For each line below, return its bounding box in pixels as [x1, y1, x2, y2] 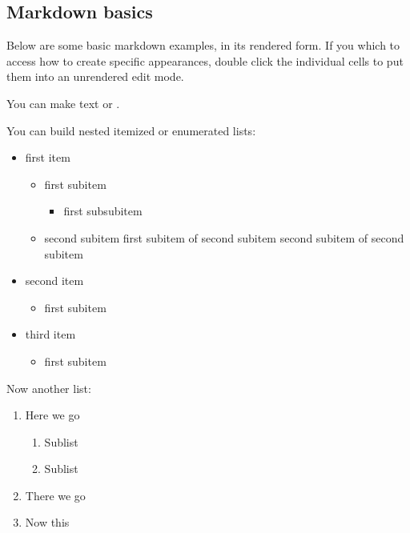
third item [25, 326, 76, 343]
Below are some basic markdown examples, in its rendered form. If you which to [6, 37, 400, 54]
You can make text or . [6, 94, 120, 111]
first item [25, 149, 70, 166]
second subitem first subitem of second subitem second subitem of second [44, 229, 404, 246]
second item [25, 272, 84, 289]
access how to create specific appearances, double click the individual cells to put [6, 52, 404, 69]
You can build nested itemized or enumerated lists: [6, 122, 256, 138]
